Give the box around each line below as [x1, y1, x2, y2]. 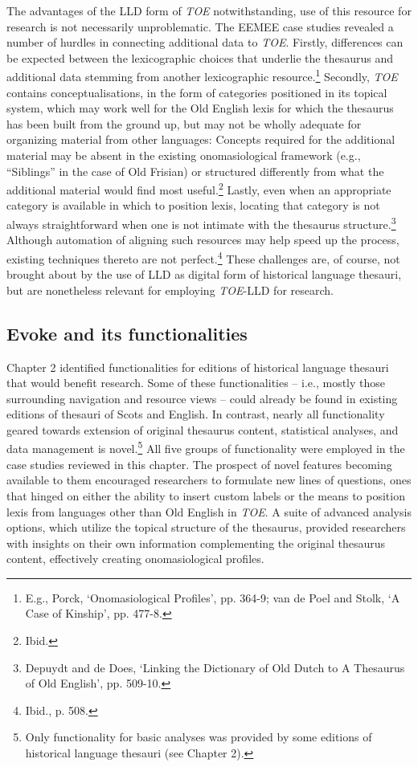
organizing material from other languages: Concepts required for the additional [6, 131, 395, 148]
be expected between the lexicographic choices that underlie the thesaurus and [6, 49, 393, 66]
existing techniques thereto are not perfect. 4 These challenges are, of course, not [6, 247, 400, 267]
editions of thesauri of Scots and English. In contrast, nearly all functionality [6, 406, 385, 422]
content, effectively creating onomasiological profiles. [6, 550, 264, 567]
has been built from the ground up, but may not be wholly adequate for [6, 115, 362, 132]
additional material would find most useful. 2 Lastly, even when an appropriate [6, 179, 391, 198]
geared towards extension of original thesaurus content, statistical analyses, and [6, 421, 399, 438]
